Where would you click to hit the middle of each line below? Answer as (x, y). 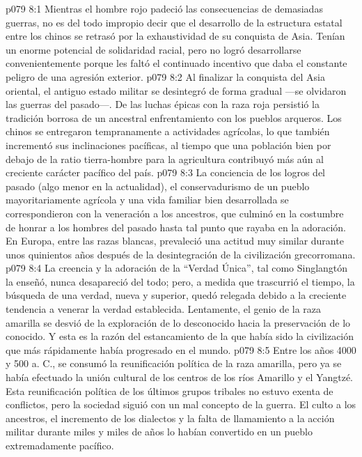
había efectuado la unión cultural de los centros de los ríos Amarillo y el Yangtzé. (180, 377)
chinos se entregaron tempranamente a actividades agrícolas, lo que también (168, 131)
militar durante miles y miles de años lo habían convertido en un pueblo (159, 432)
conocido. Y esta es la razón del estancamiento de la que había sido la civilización (180, 336)
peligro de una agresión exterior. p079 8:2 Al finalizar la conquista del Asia (165, 76)
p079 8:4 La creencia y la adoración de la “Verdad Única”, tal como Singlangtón (177, 268)
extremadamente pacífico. (60, 445)
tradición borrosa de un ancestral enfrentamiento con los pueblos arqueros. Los (174, 117)
